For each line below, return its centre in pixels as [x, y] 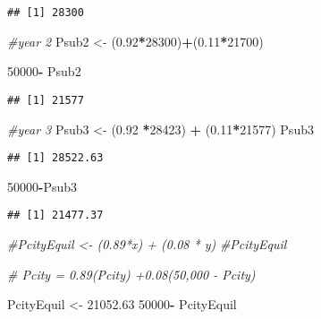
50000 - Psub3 [42, 186]
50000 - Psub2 [44, 71]
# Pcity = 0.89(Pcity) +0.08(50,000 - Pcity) [131, 274]
